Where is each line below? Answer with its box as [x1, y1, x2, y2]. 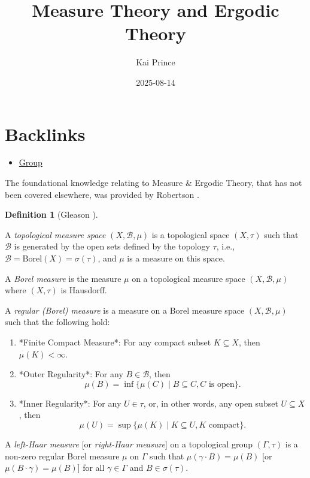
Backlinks [5, 121, 86, 146]
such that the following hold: [5, 315, 110, 328]
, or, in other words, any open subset [143, 396, 278, 409]
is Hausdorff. [60, 284, 107, 296]
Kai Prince [136, 56, 175, 68]
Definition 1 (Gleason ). [5, 208, 98, 221]
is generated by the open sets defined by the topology [14, 240, 210, 252]
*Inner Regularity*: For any [19, 396, 121, 409]
